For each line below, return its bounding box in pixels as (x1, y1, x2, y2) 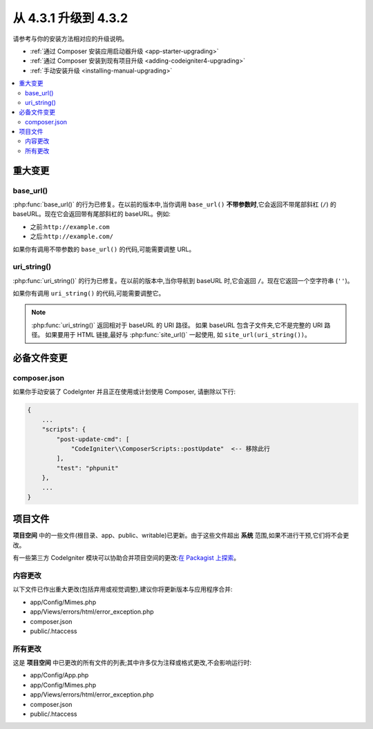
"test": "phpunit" (56, 464, 119, 472)
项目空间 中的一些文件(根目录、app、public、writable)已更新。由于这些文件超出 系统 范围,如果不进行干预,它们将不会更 (12, 532, 350, 540)
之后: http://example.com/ (30, 232, 114, 241)
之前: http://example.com (30, 222, 110, 231)
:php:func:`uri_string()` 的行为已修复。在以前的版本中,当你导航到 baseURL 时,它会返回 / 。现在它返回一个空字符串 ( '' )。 (12, 276, 354, 284)
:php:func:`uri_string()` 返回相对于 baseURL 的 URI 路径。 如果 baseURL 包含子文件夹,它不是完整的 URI (31, 321, 323, 329)
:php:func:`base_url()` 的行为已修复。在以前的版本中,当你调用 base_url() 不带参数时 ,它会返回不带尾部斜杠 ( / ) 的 (12, 200, 336, 208)
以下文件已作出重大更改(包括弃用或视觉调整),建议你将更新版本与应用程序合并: (12, 585, 233, 594)
